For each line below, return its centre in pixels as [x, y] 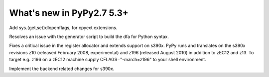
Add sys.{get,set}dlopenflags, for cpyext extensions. [63, 28]
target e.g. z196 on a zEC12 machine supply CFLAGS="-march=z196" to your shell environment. [108, 60]
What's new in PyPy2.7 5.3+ [69, 13]
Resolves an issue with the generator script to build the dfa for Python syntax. [89, 37]
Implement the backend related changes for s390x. [62, 69]
